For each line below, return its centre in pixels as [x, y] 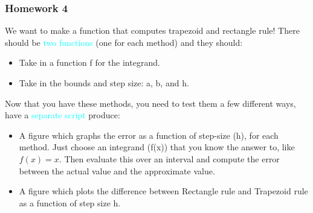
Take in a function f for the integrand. [89, 62]
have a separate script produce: [63, 115]
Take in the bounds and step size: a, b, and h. [104, 83]
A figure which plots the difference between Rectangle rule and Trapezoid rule [163, 191]
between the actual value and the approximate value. [117, 170]
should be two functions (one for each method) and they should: [124, 42]
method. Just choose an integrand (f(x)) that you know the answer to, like [157, 147]
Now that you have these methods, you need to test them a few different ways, [150, 103]
